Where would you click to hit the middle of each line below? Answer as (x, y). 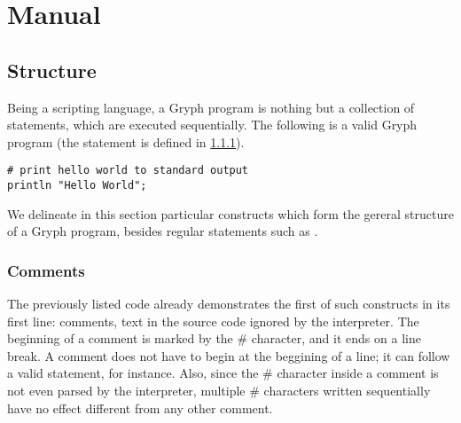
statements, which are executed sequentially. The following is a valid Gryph (212, 125)
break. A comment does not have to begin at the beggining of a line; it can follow (229, 355)
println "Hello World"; (77, 186)
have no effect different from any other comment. (140, 407)
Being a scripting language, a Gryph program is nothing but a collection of (211, 107)
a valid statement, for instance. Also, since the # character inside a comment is (223, 373)
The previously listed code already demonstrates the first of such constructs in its (229, 304)
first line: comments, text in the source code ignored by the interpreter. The (213, 321)
